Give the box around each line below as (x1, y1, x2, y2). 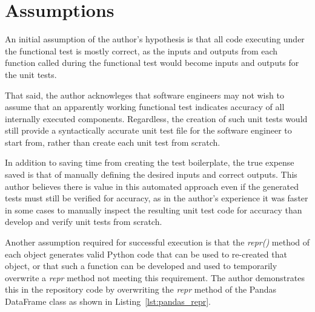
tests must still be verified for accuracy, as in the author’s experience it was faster (5, 192, 308, 204)
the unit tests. (5, 68, 57, 80)
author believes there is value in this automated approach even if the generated (5, 180, 299, 192)
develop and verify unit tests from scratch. (5, 215, 162, 228)
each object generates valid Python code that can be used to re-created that (5, 247, 287, 260)
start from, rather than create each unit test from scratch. (5, 135, 220, 148)
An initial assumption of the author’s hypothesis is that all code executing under (5, 33, 305, 45)
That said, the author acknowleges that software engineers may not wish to (5, 88, 284, 101)
